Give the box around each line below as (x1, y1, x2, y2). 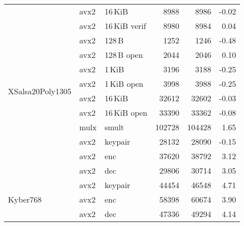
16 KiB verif (104, 20, 146, 31)
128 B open (104, 49, 143, 60)
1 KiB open (104, 78, 144, 89)
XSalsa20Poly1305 (8, 85, 71, 97)
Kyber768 (8, 194, 42, 205)
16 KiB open (104, 107, 148, 118)
